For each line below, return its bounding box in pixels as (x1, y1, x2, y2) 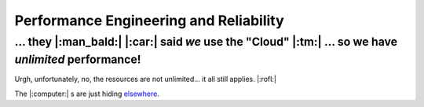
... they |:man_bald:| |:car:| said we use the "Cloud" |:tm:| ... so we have (14, 35, 398, 49)
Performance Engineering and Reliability (14, 12, 284, 29)
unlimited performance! (14, 52, 141, 67)
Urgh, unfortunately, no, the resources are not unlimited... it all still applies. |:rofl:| (14, 75, 276, 84)
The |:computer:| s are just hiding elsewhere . (14, 89, 160, 98)
